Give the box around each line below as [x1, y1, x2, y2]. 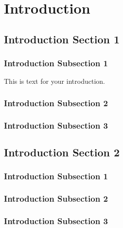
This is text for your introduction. [4, 76, 105, 86]
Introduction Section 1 [4, 31, 120, 46]
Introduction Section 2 [4, 145, 120, 160]
